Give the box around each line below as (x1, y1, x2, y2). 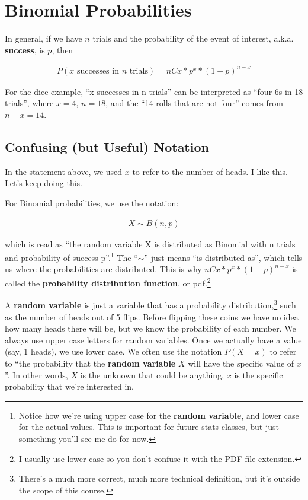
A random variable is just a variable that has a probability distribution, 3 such (5, 297, 296, 311)
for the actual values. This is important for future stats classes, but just (18, 421, 279, 433)
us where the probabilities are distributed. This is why (5, 263, 202, 275)
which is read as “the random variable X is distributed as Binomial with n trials (5, 237, 296, 250)
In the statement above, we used (5, 165, 123, 177)
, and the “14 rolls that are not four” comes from (105, 97, 283, 109)
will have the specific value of (188, 356, 294, 369)
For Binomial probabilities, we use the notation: (5, 197, 179, 209)
